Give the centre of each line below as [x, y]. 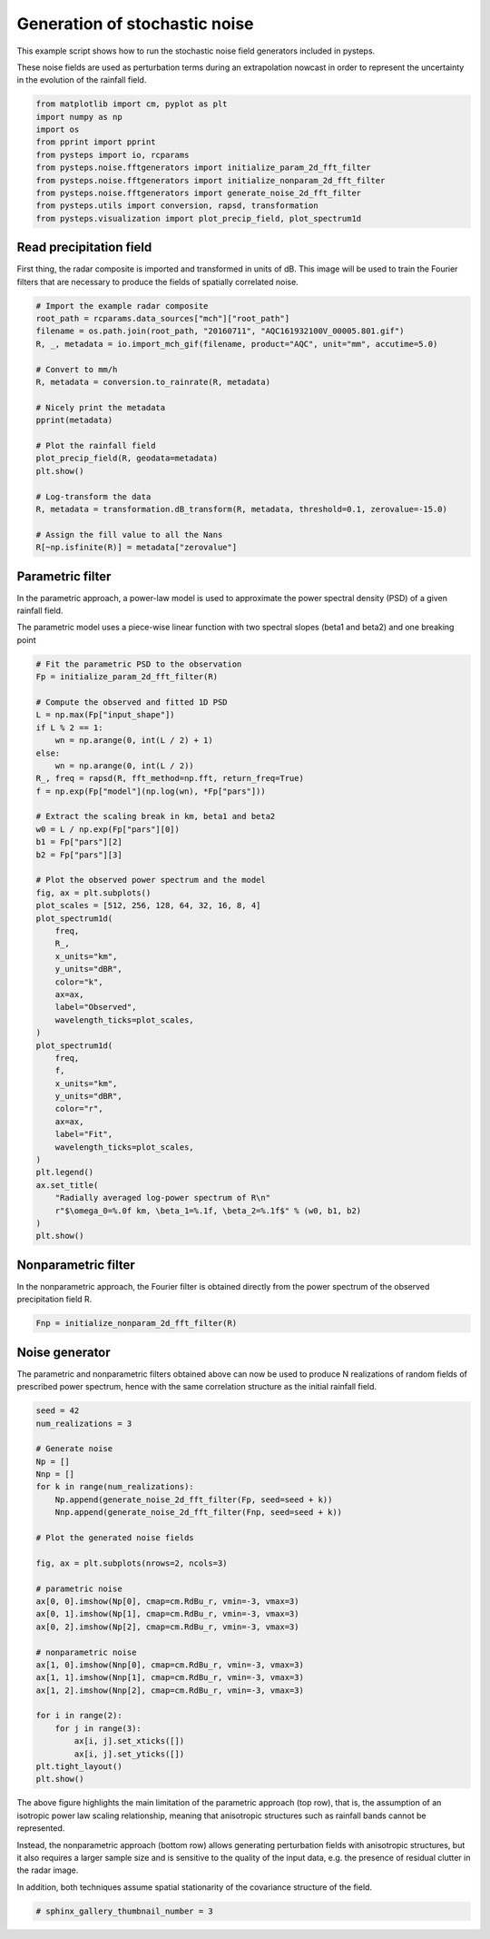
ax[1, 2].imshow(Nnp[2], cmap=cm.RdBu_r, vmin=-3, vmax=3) [170, 1690]
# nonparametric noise [86, 1652]
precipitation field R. [54, 1300]
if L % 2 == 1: [69, 727]
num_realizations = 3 [84, 1423]
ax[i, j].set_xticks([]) [129, 1741]
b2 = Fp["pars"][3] [79, 855]
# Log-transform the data [93, 496]
